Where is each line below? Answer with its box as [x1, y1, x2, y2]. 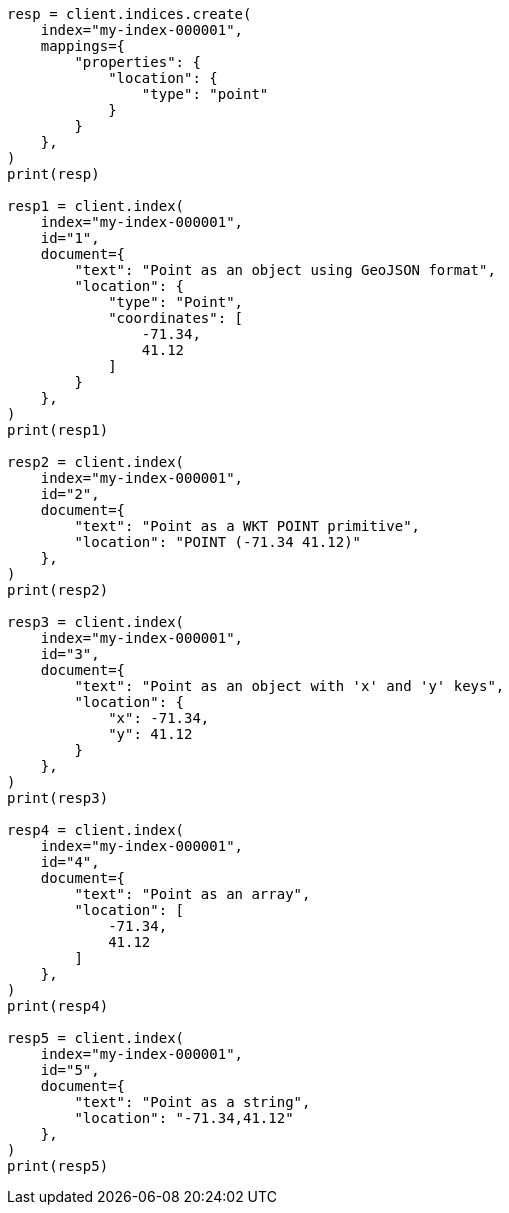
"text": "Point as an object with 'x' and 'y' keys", [74, 678, 505, 694]
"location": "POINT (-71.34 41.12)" [74, 534, 362, 550]
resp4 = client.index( [7, 822, 185, 838]
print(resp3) [7, 790, 109, 806]
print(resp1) [7, 422, 109, 438]
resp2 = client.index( [7, 454, 185, 470]
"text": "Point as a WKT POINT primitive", [74, 518, 421, 534]
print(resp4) [7, 998, 109, 1014]
